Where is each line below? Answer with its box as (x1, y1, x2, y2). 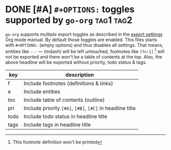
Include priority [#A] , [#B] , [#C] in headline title (23, 104, 136, 111)
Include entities (23, 88, 61, 95)
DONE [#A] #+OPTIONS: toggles (5, 4, 135, 15)
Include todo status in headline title (23, 113, 107, 120)
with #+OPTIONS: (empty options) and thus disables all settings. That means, (5, 42, 164, 48)
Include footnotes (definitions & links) (23, 80, 113, 87)
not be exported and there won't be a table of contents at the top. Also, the (5, 53, 162, 59)
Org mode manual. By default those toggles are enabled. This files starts (5, 37, 157, 43)
